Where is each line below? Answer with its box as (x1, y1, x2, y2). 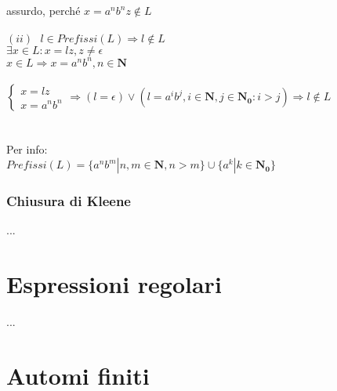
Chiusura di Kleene (6, 190, 131, 210)
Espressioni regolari (6, 268, 222, 300)
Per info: (6, 141, 48, 157)
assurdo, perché (6, 2, 81, 18)
